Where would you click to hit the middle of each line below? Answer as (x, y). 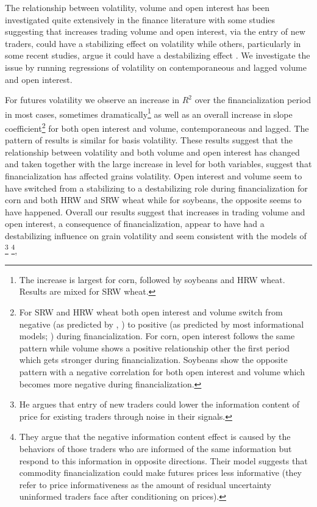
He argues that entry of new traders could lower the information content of (159, 404)
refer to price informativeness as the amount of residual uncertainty (145, 484)
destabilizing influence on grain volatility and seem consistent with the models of (156, 236)
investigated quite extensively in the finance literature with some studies (140, 19)
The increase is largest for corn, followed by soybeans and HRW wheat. (152, 279)
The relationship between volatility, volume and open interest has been (137, 7)
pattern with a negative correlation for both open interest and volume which (162, 372)
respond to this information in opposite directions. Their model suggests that (163, 460)
